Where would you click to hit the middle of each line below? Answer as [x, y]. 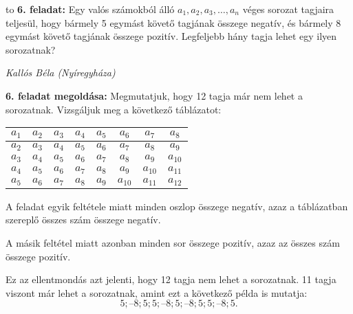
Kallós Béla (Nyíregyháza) [61, 72]
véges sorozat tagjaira [288, 9]
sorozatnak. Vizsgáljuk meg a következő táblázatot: [114, 109]
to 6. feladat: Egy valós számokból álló [90, 9]
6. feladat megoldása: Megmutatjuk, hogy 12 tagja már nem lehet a [154, 95]
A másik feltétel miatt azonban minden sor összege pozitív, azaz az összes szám [173, 243]
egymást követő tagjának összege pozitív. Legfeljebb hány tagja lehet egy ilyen [171, 36]
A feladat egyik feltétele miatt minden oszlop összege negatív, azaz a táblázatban [177, 206]
